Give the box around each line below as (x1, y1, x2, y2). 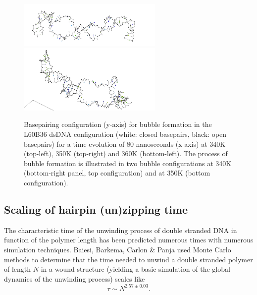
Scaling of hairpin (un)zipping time (4, 201, 188, 217)
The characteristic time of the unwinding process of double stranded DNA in (4, 225, 237, 235)
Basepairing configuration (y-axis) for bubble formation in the (24, 119, 212, 129)
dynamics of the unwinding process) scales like (4, 273, 145, 284)
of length (4, 264, 31, 274)
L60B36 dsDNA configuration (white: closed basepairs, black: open (24, 129, 226, 139)
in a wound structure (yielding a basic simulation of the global (41, 264, 230, 274)
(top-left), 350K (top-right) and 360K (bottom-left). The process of (24, 148, 228, 159)
